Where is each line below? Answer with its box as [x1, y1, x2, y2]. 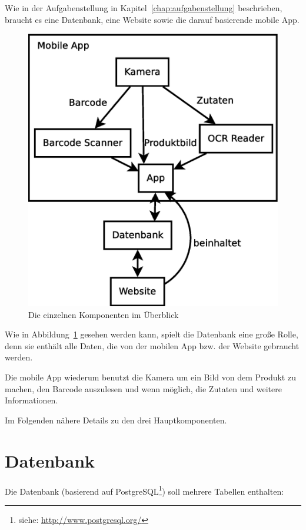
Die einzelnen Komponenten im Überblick [28, 308, 179, 320]
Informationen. [5, 394, 58, 406]
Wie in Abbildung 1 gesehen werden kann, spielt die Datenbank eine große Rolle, [5, 328, 298, 340]
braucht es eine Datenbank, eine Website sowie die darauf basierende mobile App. [5, 13, 300, 25]
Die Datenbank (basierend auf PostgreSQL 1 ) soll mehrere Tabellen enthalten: [5, 483, 284, 497]
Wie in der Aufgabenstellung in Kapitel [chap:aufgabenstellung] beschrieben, [5, 2, 282, 14]
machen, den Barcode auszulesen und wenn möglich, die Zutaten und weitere [5, 382, 282, 395]
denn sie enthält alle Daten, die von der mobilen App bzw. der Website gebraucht [5, 339, 300, 352]
